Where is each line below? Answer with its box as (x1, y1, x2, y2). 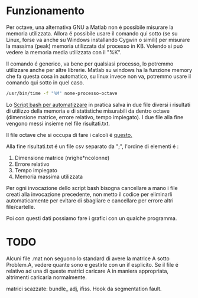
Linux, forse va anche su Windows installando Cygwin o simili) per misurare (6, 36, 190, 43)
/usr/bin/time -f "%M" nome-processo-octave (6, 90, 118, 96)
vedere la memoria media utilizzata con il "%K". (6, 48, 122, 55)
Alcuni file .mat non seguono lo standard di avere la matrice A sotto (6, 255, 170, 262)
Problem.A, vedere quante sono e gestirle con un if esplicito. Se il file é (6, 261, 178, 268)
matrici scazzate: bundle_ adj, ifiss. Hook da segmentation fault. (6, 285, 162, 292)
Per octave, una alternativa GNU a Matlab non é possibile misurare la (6, 24, 174, 31)
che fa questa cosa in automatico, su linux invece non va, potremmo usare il (6, 73, 191, 80)
